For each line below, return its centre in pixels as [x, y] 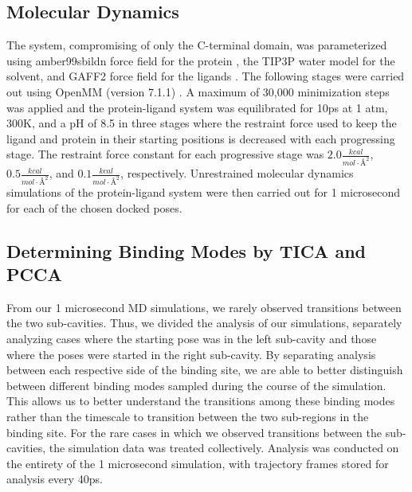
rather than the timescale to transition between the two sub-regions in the [188, 417]
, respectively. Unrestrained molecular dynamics [237, 173]
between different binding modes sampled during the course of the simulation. [196, 385]
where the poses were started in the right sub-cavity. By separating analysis [191, 354]
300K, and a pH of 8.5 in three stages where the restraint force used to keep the [202, 123]
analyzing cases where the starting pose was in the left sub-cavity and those [192, 339]
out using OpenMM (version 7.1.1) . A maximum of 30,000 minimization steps [198, 91]
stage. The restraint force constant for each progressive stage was [165, 154]
